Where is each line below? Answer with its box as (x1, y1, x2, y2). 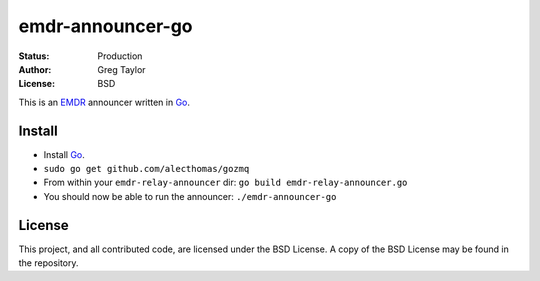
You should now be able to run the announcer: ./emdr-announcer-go (43, 190, 337, 202)
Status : (18, 50, 50, 62)
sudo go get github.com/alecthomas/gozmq (43, 163, 250, 175)
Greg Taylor (97, 63, 146, 75)
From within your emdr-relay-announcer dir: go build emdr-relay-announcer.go (43, 176, 408, 189)
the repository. (18, 257, 79, 269)
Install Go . (43, 148, 85, 160)
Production (97, 50, 143, 62)
